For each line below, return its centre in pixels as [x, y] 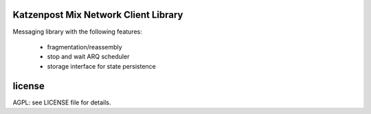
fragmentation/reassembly [85, 47]
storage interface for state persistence [101, 66]
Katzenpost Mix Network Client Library [98, 15]
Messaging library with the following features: [77, 32]
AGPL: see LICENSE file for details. [62, 102]
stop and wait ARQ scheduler [88, 57]
